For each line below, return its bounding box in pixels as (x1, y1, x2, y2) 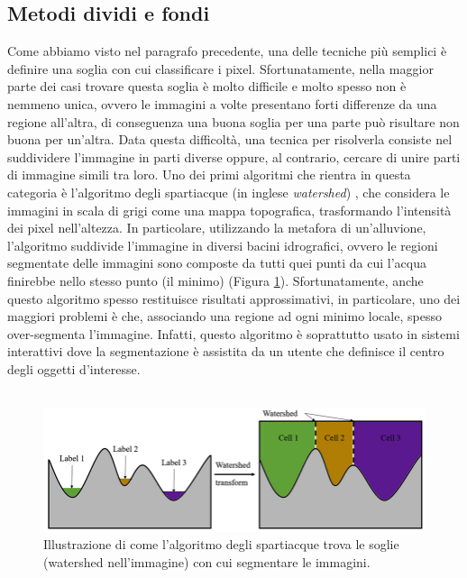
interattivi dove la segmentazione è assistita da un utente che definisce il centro (7, 342, 444, 361)
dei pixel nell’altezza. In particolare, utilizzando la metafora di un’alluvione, (7, 218, 426, 237)
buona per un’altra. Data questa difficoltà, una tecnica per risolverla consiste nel (7, 130, 453, 149)
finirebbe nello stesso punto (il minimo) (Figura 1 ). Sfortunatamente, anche (7, 271, 424, 289)
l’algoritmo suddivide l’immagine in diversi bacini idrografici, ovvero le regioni (7, 235, 438, 254)
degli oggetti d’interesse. (7, 359, 141, 378)
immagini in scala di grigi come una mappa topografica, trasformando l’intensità (7, 200, 452, 219)
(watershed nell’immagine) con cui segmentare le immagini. (43, 552, 371, 571)
